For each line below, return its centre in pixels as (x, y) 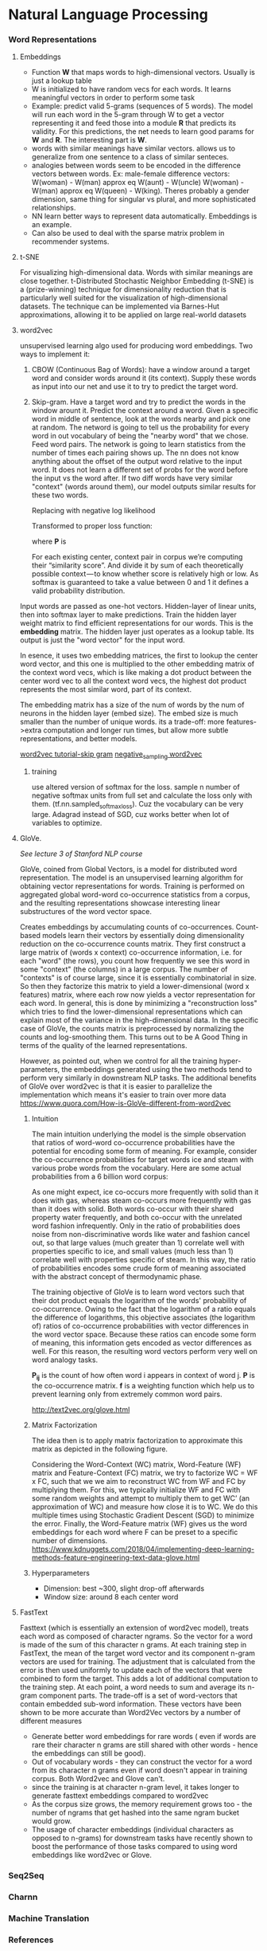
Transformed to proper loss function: (92, 526)
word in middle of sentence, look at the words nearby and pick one (141, 419)
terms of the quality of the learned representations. (103, 1046)
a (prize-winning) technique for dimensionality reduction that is (123, 289)
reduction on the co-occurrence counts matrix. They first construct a (133, 944)
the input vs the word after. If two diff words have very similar (132, 478)
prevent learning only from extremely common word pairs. (127, 1394)
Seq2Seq (26, 1875)
